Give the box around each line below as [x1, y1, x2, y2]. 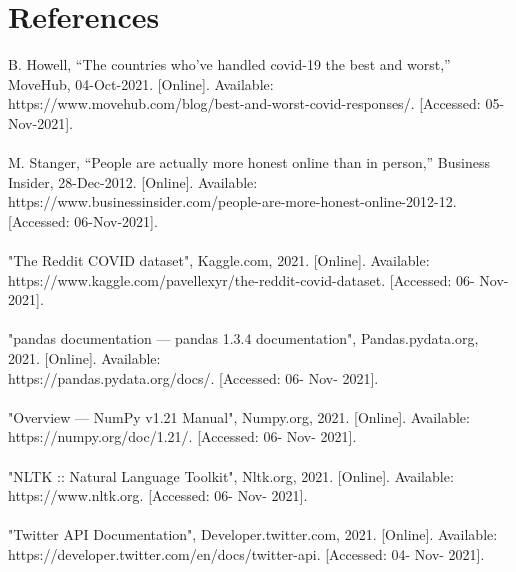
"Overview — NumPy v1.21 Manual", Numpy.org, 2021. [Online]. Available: [8, 406, 470, 427]
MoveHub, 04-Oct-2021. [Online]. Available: [8, 73, 274, 94]
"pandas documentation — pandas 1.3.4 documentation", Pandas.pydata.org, [8, 328, 479, 349]
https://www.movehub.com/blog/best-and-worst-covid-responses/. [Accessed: [8, 93, 481, 114]
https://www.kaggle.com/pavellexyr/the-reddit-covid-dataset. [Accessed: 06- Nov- [8, 269, 509, 290]
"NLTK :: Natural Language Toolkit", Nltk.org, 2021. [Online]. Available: [8, 465, 454, 486]
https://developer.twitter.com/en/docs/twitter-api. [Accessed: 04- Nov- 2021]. [8, 543, 485, 564]
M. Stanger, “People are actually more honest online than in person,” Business [8, 152, 490, 173]
